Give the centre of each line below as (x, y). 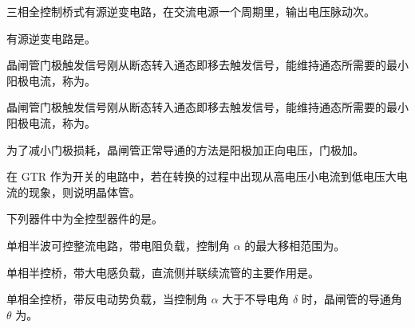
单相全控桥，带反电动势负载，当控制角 (107, 299)
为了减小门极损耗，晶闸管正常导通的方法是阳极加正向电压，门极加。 (185, 149)
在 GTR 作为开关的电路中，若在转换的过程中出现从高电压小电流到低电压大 (202, 176)
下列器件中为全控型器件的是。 (85, 219)
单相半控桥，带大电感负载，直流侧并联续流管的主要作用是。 (163, 272)
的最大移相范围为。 (295, 245)
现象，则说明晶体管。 (84, 191)
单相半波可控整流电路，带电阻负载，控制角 (118, 245)
